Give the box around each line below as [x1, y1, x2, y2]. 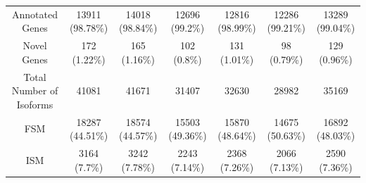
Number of [11, 83, 58, 98]
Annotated [12, 6, 58, 21]
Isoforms [16, 96, 53, 111]
